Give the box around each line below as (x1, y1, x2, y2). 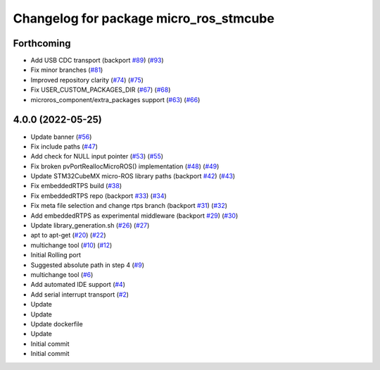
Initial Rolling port (30, 251, 81, 259)
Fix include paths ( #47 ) (30, 142, 99, 151)
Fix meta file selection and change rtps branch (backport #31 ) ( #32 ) (30, 202, 228, 210)
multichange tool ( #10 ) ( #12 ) (30, 240, 113, 249)
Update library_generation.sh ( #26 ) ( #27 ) (30, 221, 150, 230)
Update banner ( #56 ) (30, 132, 92, 141)
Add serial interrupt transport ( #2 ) (30, 290, 129, 299)
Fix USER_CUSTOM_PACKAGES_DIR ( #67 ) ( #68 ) (30, 85, 171, 94)
